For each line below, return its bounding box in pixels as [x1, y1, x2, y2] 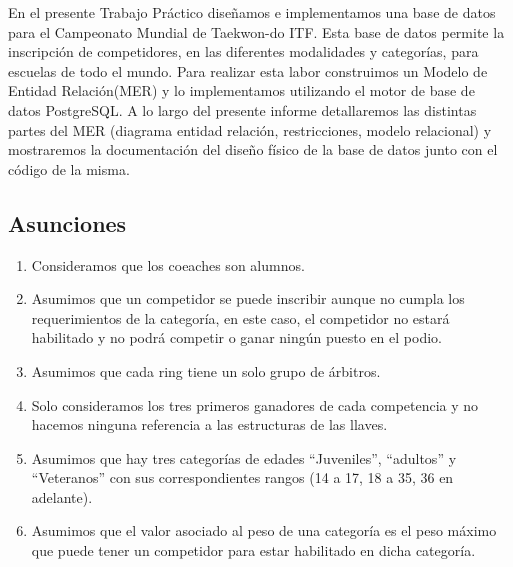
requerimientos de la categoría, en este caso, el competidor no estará [31, 307, 450, 328]
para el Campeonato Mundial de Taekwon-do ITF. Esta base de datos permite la [8, 21, 505, 42]
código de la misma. [8, 158, 130, 179]
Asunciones [8, 207, 127, 238]
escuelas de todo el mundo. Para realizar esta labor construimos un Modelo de [8, 60, 488, 81]
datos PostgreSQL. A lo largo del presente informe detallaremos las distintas [8, 99, 477, 120]
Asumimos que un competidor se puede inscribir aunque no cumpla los [31, 288, 465, 309]
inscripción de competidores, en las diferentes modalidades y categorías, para [8, 41, 479, 62]
